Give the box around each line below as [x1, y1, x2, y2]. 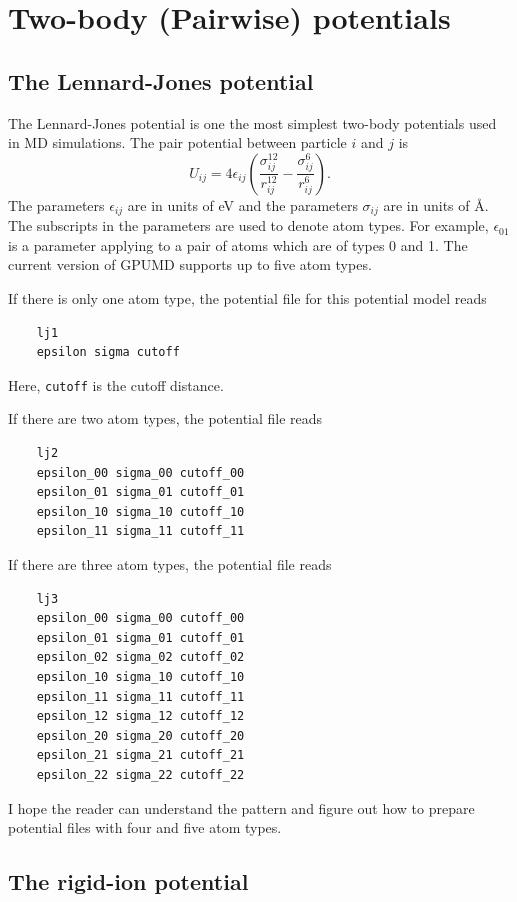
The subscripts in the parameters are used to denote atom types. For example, [8, 215, 489, 236]
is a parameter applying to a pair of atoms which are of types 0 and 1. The [8, 234, 468, 255]
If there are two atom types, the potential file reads [8, 408, 323, 429]
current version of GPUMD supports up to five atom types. [8, 254, 372, 275]
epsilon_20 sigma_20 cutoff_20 [36, 728, 245, 743]
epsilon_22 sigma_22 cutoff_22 [36, 767, 245, 782]
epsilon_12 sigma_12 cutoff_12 [36, 709, 245, 724]
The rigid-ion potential [8, 866, 249, 897]
